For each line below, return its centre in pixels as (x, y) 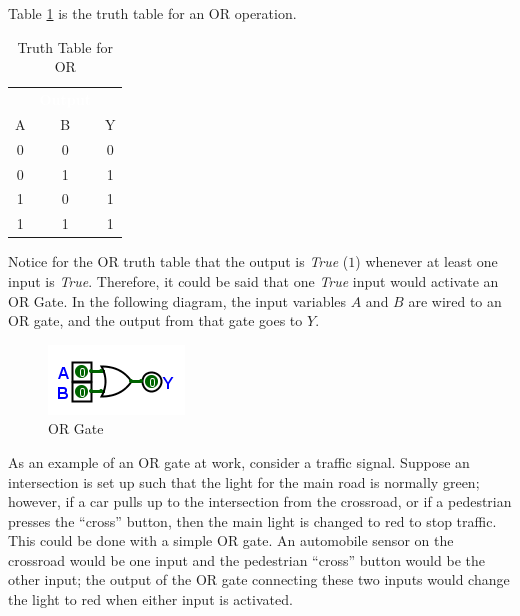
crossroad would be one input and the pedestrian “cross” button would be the (246, 559)
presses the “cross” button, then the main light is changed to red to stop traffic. (252, 520)
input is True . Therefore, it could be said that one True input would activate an (253, 280)
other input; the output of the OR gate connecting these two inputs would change (259, 579)
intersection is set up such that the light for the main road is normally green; (244, 481)
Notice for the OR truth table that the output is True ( (178, 261)
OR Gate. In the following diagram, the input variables (177, 300)
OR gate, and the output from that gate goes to (155, 320)
